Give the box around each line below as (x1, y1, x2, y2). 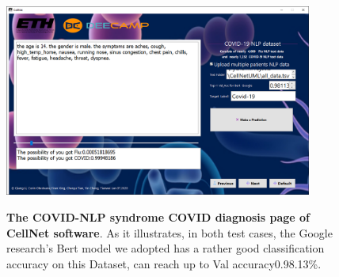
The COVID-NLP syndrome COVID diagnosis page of (6, 209, 310, 226)
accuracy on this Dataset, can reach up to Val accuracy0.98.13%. (6, 255, 322, 271)
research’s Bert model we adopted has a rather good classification (6, 240, 325, 256)
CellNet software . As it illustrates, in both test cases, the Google (6, 224, 333, 241)
